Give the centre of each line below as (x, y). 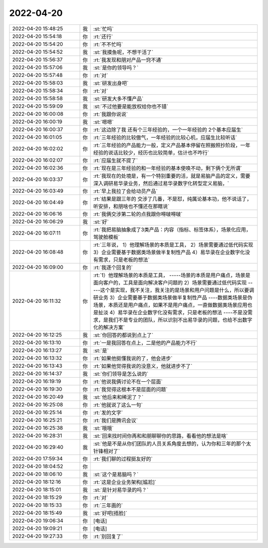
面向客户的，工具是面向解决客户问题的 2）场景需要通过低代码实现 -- (173, 282)
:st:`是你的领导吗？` (116, 68)
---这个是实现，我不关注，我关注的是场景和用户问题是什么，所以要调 (174, 290)
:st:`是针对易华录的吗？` (121, 490)
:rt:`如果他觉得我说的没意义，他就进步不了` (143, 366)
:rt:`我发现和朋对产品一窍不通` (128, 60)
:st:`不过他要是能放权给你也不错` (131, 106)
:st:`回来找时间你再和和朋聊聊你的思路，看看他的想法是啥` (161, 436)
